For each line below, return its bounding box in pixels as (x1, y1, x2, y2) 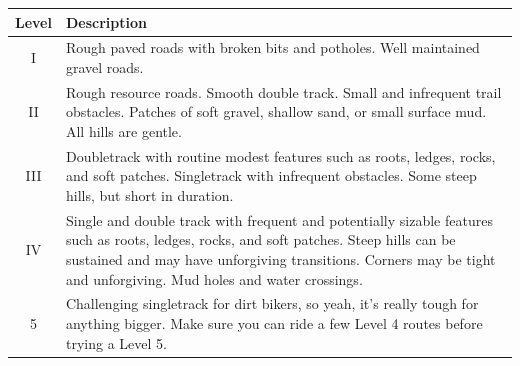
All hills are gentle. (65, 120, 182, 141)
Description (65, 11, 147, 32)
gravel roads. (65, 56, 144, 77)
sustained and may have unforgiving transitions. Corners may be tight (65, 249, 496, 270)
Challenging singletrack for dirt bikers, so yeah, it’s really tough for (65, 293, 479, 314)
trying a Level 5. (65, 332, 167, 353)
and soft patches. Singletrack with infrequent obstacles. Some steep (65, 165, 477, 186)
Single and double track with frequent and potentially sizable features (65, 209, 493, 230)
